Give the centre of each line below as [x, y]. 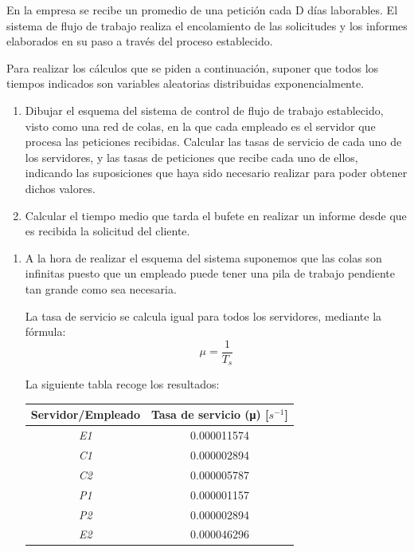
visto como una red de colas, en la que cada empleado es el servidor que [200, 126]
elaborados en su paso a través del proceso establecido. [140, 41]
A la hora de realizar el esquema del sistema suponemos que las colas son [203, 257]
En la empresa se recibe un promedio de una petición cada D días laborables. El [202, 10]
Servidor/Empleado [86, 414]
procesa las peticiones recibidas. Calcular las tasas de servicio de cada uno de [213, 142]
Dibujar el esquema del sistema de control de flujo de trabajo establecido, [204, 110]
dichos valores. [60, 188]
